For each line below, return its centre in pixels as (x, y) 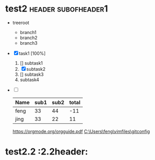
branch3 (29, 43)
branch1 (28, 32)
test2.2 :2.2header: (47, 152)
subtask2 (36, 69)
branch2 (29, 38)
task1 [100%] (32, 53)
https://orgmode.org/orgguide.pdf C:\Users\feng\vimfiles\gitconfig (81, 131)
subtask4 (29, 79)
